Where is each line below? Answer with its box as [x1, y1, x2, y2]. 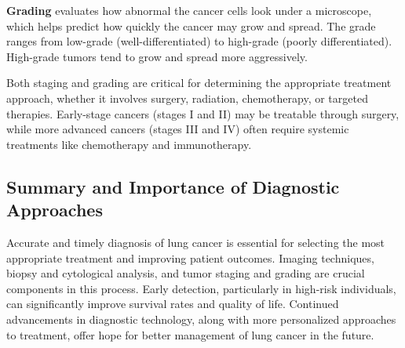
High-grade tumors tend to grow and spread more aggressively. [6, 48, 308, 64]
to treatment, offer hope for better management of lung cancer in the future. [6, 326, 374, 343]
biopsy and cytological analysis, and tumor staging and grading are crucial [6, 265, 365, 281]
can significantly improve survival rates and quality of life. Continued [6, 295, 339, 312]
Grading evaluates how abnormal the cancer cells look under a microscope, [6, 2, 372, 18]
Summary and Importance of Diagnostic [6, 174, 340, 198]
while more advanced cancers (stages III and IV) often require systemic [6, 121, 349, 137]
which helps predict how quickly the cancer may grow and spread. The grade [6, 17, 376, 34]
